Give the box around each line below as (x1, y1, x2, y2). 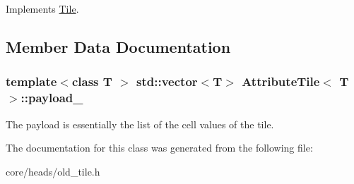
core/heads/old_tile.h (6, 164, 100, 178)
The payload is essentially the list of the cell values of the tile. (6, 116, 274, 131)
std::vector (136, 73, 198, 90)
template (6, 73, 57, 90)
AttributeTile (242, 73, 320, 90)
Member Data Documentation (6, 35, 231, 57)
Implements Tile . (6, 1, 79, 16)
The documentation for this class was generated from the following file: (6, 140, 313, 155)
